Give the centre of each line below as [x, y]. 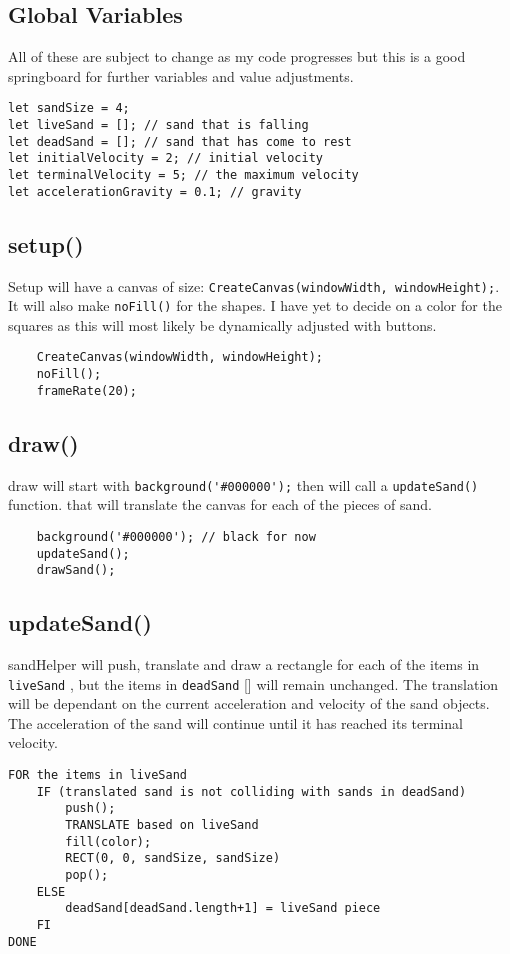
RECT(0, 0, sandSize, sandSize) [173, 858]
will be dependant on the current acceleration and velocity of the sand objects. [249, 703]
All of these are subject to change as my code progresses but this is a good [237, 56]
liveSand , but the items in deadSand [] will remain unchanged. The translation [253, 683]
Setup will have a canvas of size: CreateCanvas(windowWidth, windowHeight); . [254, 285]
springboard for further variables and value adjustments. [181, 75]
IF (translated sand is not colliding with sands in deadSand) [251, 791]
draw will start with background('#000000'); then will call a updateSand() [243, 484]
